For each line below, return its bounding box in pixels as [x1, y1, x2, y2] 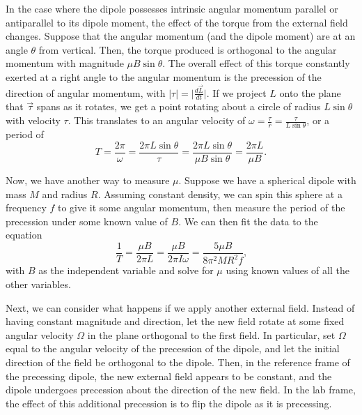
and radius [42, 186, 88, 201]
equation [6, 227, 42, 242]
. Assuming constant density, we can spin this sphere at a [97, 186, 343, 201]
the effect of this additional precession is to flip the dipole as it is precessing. [6, 395, 332, 410]
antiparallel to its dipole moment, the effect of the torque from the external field [6, 15, 348, 29]
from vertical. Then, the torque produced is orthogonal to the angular [38, 42, 337, 56]
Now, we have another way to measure [6, 173, 170, 188]
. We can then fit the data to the [178, 213, 318, 228]
